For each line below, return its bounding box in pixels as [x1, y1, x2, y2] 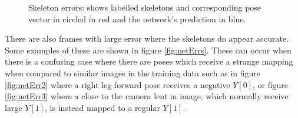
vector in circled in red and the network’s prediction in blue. [28, 12, 246, 25]
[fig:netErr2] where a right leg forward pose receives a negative [5, 78, 230, 90]
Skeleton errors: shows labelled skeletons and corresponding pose [28, 1, 261, 13]
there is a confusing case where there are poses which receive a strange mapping [5, 55, 293, 68]
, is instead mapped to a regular [45, 101, 160, 113]
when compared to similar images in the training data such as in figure [5, 66, 261, 79]
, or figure [252, 78, 288, 90]
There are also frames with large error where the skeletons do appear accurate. [5, 32, 289, 45]
